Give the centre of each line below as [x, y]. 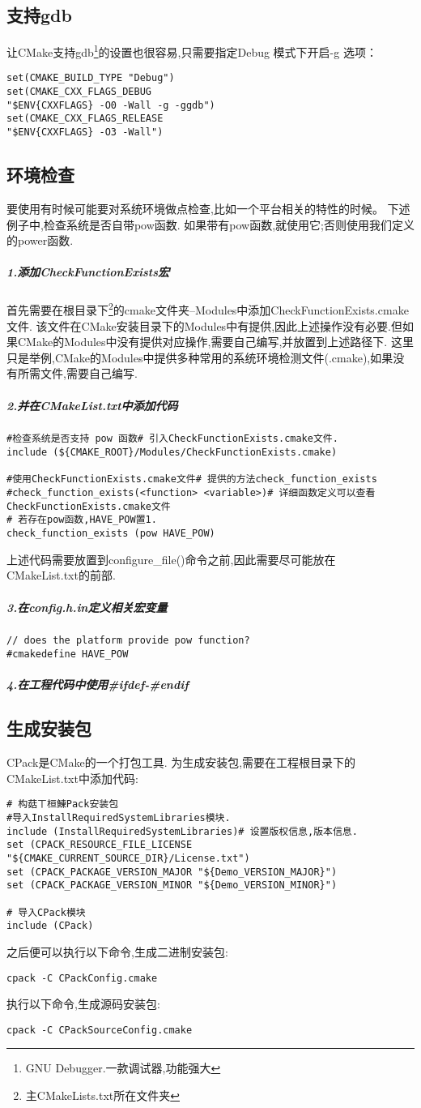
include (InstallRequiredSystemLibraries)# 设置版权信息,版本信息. [182, 831]
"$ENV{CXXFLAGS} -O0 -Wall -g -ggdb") [111, 105]
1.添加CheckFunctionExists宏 [88, 272]
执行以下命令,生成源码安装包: [83, 1004]
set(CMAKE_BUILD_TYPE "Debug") [91, 78]
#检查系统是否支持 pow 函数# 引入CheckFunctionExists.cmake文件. [172, 439]
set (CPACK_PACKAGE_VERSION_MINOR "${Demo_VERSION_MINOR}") [172, 886]
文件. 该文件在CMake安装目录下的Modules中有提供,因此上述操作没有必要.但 [204, 325]
